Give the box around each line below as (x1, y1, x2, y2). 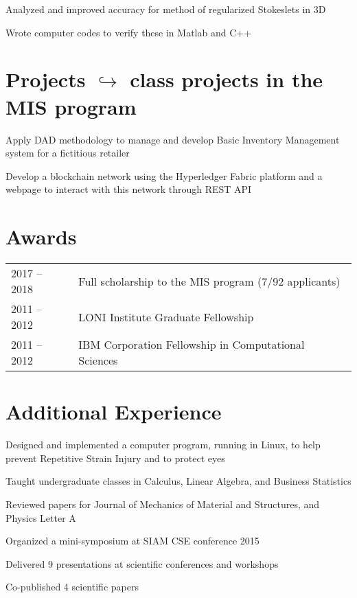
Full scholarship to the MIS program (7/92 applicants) (78, 273, 341, 289)
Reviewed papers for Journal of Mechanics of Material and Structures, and (5, 496, 320, 511)
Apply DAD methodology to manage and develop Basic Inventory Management (5, 132, 340, 146)
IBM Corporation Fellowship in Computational (78, 336, 305, 352)
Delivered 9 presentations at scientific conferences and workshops (5, 556, 279, 571)
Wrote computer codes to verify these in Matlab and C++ (5, 25, 252, 39)
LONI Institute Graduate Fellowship (78, 308, 254, 325)
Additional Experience (5, 398, 222, 426)
